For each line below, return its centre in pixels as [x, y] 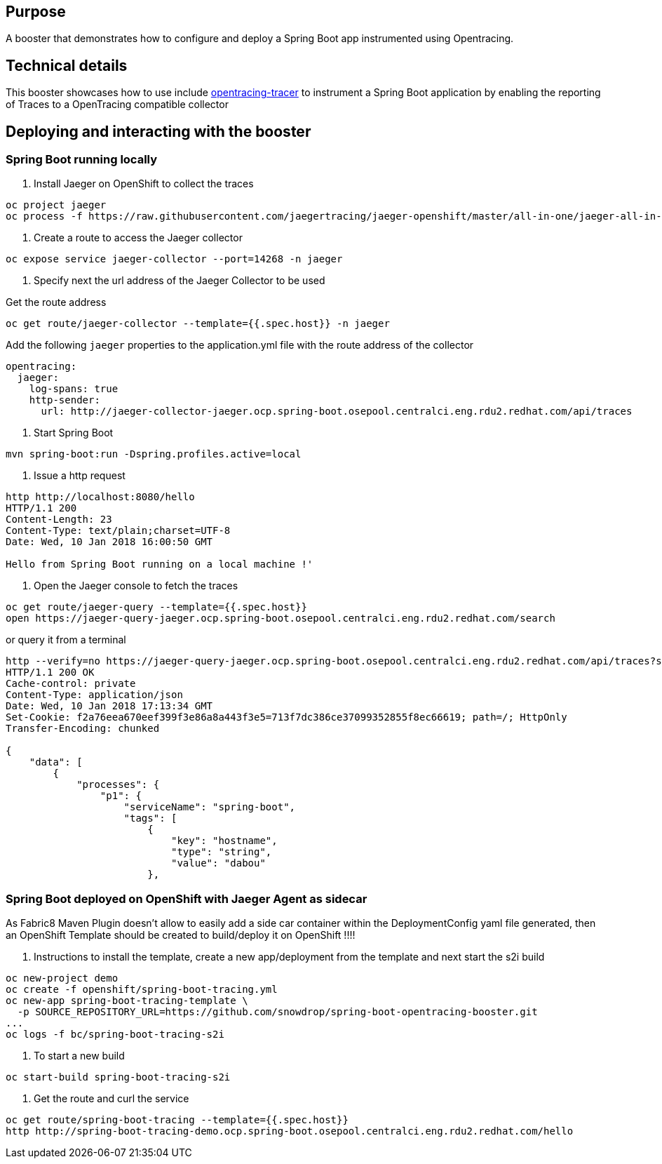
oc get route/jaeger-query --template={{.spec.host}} [156, 607]
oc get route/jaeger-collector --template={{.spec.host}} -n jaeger [198, 324]
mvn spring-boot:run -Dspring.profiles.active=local [154, 454]
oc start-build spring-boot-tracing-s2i [118, 1077]
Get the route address [56, 302]
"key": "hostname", [224, 841]
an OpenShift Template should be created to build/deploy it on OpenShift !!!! [181, 935]
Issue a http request [80, 476]
